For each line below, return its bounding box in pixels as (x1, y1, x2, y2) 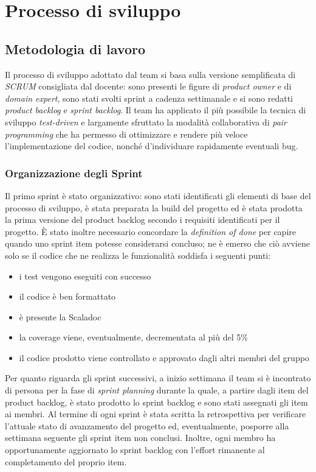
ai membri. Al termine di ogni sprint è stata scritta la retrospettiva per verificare (5, 407, 306, 420)
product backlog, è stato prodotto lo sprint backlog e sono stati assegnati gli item (5, 395, 308, 408)
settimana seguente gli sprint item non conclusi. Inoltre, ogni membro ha (5, 431, 276, 444)
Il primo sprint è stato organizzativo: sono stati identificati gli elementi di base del (5, 189, 311, 202)
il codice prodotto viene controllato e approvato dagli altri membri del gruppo (19, 351, 309, 364)
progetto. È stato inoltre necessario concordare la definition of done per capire (5, 225, 297, 238)
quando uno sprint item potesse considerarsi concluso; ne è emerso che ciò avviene (5, 237, 310, 250)
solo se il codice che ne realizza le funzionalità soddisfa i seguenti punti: (5, 248, 271, 261)
